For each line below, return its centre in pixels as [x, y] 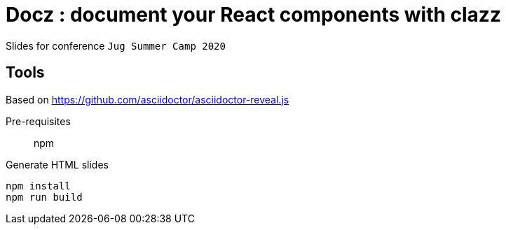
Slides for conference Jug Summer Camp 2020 [116, 45]
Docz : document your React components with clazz [253, 15]
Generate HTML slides [57, 164]
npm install [38, 186]
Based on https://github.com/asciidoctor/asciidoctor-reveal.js [148, 99]
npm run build [44, 197]
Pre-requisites [38, 121]
